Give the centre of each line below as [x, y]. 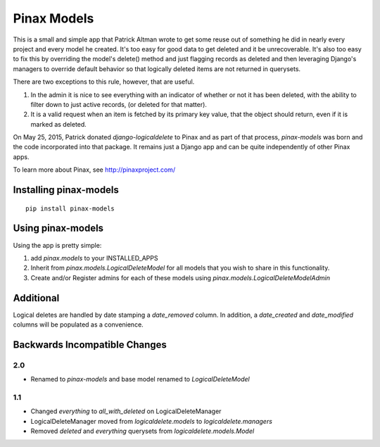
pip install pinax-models [70, 208]
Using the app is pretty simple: [57, 245]
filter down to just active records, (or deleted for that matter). [119, 104]
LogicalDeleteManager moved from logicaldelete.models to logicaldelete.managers [151, 421]
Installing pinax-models [66, 190]
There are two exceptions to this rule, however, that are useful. [104, 82]
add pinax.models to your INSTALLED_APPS [94, 258]
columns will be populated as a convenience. [78, 325]
